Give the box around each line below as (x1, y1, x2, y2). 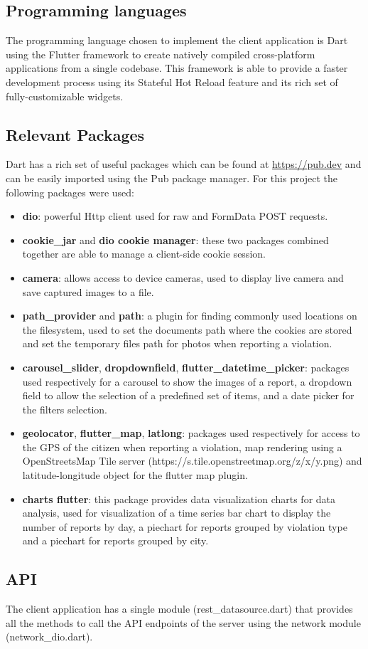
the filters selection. (22, 401, 107, 416)
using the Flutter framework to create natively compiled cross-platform (6, 46, 315, 61)
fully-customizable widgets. (6, 88, 124, 103)
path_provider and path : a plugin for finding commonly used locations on (22, 308, 357, 323)
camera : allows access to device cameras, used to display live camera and (22, 270, 344, 285)
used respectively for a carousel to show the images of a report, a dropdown (22, 374, 352, 389)
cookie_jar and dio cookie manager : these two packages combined (22, 232, 329, 247)
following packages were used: (6, 184, 135, 199)
